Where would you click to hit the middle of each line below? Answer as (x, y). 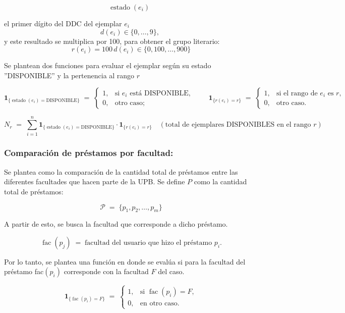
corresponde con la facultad (106, 271)
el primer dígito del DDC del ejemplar (63, 23)
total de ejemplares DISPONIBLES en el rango (238, 125)
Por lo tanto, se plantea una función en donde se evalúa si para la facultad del (125, 261)
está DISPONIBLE (159, 93)
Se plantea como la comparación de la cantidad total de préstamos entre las (121, 171)
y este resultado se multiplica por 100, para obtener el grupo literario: (112, 41)
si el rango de (297, 93)
